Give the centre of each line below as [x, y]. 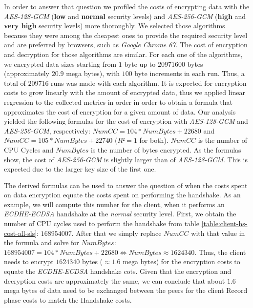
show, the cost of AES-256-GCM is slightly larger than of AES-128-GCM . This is [126, 159]
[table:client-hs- [224, 223]
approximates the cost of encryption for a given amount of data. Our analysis [120, 111]
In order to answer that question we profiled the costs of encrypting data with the [127, 6]
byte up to [140, 64]
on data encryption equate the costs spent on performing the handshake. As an [122, 195]
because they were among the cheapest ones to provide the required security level [126, 35]
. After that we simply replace [116, 233]
